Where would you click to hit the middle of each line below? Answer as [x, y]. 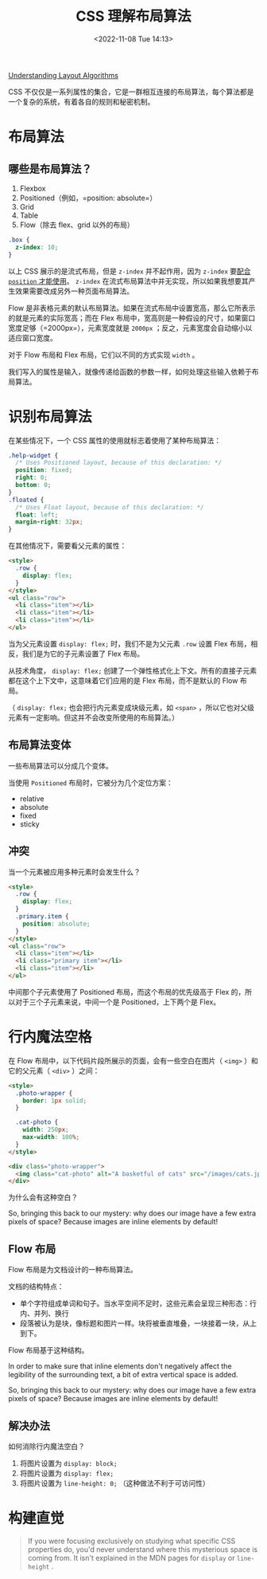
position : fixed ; [44, 470]
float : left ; [37, 515]
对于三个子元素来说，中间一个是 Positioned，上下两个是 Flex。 [118, 1002]
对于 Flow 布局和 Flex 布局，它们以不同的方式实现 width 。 [104, 355]
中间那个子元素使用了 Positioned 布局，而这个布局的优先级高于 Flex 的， [127, 992]
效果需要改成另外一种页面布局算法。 [74, 291]
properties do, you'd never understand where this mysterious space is [143, 1549]
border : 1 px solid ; [55, 1101]
